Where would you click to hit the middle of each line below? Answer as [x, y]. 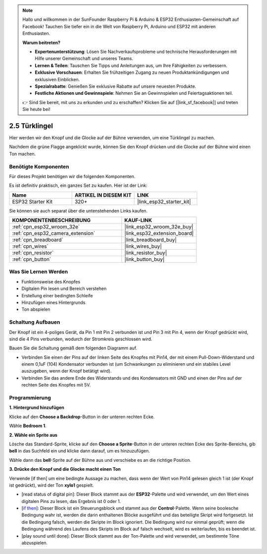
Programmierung [30, 398]
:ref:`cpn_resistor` [33, 253]
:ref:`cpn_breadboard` [38, 240]
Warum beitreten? [42, 43]
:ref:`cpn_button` [32, 259]
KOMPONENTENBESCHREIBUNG [51, 221]
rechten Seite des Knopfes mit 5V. [56, 385]
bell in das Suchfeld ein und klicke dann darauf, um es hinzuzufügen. [80, 451]
